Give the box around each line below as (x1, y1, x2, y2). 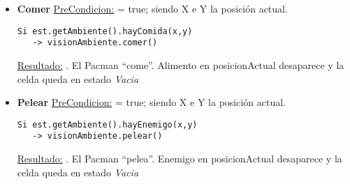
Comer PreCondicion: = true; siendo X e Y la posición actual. (17, 1, 288, 15)
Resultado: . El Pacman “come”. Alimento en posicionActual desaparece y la (17, 57, 344, 72)
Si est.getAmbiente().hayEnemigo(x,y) (17, 119, 198, 130)
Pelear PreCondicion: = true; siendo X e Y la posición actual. (17, 95, 286, 109)
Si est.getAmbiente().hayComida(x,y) (17, 26, 193, 36)
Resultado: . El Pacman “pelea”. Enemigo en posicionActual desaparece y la (17, 151, 342, 165)
